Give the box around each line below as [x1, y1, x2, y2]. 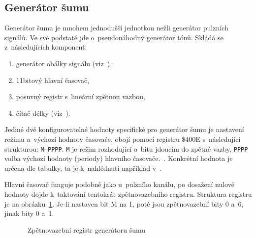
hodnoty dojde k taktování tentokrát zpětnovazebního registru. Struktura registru [4, 188, 252, 199]
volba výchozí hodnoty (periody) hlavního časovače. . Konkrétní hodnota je [4, 153, 233, 163]
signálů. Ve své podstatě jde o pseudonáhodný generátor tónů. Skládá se [4, 32, 224, 42]
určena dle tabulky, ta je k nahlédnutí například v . [4, 162, 162, 173]
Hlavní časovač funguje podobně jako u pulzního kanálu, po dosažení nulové [4, 179, 234, 189]
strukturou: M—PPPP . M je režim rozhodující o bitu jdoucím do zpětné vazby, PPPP [4, 143, 248, 154]
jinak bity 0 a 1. [4, 208, 54, 218]
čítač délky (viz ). [16, 107, 70, 118]
